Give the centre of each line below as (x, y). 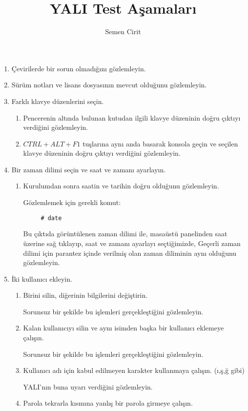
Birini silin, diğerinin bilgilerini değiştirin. (85, 295)
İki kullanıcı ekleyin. (42, 278)
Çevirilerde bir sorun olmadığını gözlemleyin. (79, 68)
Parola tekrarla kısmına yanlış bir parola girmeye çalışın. (108, 403)
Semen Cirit (123, 31)
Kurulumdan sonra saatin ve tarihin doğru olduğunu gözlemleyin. (121, 186)
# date (51, 218)
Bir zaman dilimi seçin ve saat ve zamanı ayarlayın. (89, 169)
